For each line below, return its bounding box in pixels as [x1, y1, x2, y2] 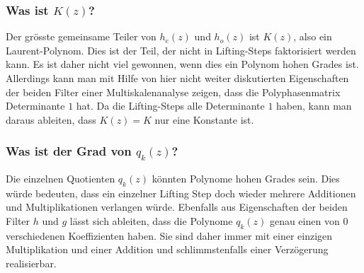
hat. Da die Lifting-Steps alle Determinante [76, 98, 265, 113]
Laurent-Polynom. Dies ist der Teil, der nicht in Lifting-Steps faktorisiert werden [6, 42, 356, 57]
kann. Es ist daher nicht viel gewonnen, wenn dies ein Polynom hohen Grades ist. [6, 57, 359, 71]
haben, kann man [276, 98, 352, 113]
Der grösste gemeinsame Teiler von [6, 29, 157, 44]
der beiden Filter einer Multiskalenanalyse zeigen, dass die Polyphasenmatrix [6, 84, 341, 99]
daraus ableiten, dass [6, 112, 96, 127]
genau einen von [269, 213, 340, 228]
